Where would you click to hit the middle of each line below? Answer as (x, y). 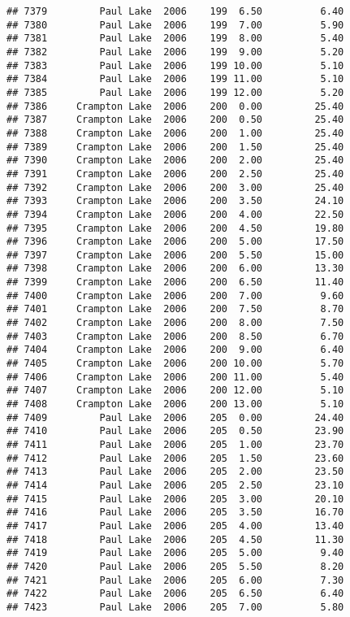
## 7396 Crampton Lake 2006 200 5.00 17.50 (175, 242)
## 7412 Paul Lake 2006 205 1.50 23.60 (175, 458)
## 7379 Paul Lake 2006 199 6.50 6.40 (175, 11)
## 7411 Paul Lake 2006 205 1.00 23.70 (175, 445)
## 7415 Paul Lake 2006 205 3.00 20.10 (175, 499)
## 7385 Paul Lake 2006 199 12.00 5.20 (175, 92)
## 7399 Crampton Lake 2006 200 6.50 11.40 (175, 282)
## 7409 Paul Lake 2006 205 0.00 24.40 (175, 417)
